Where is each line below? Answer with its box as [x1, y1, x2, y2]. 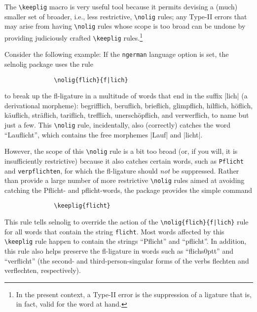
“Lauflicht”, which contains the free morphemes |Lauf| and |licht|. [4, 129, 203, 139]
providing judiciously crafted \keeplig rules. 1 [4, 31, 143, 43]
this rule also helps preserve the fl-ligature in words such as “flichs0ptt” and [4, 246, 233, 256]
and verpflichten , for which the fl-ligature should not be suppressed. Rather [4, 165, 239, 176]
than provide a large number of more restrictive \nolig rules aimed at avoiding [4, 175, 245, 185]
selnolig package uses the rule [4, 58, 93, 69]
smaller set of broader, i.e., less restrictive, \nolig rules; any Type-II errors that [4, 11, 247, 21]
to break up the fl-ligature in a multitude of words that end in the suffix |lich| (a [4, 90, 248, 101]
